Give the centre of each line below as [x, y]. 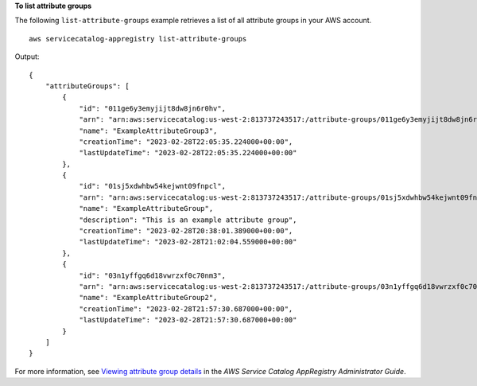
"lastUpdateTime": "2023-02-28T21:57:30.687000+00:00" [188, 320]
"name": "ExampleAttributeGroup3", [148, 131]
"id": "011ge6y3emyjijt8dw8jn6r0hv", [153, 108]
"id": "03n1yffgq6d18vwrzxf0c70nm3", [153, 275]
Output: [27, 57]
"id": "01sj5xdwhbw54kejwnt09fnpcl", [153, 186]
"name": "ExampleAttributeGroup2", [148, 298]
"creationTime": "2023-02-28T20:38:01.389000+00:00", [186, 231]
